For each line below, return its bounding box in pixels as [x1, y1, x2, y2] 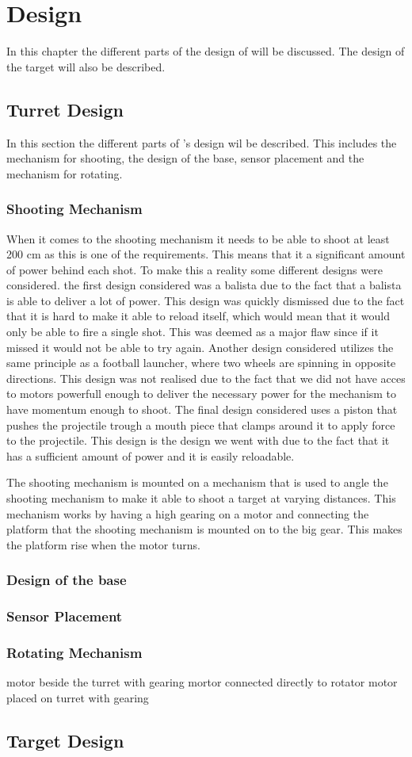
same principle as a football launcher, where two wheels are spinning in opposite [6, 354, 396, 371]
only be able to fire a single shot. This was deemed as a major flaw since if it [6, 323, 379, 340]
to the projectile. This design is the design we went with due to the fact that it [6, 432, 390, 449]
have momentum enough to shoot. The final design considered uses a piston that [6, 401, 398, 418]
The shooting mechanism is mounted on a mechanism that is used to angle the [6, 474, 388, 491]
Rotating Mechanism [6, 643, 143, 662]
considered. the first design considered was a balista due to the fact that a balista [6, 277, 402, 293]
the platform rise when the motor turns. [6, 536, 200, 552]
